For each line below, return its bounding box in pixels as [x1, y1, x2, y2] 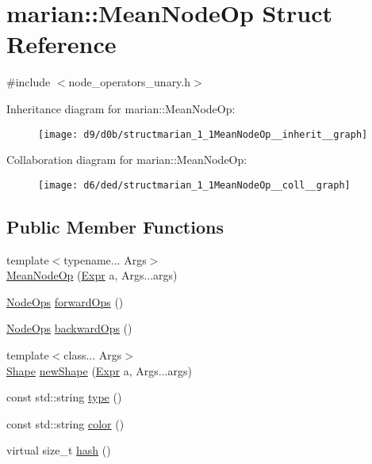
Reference [6, 28, 117, 60]
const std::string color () [6, 415, 125, 432]
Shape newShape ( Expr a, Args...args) [6, 362, 192, 378]
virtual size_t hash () [6, 442, 111, 458]
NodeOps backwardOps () [6, 320, 132, 337]
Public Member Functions [6, 214, 224, 238]
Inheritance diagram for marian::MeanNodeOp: [6, 100, 236, 116]
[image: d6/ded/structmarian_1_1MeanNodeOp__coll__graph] [38, 179, 351, 191]
